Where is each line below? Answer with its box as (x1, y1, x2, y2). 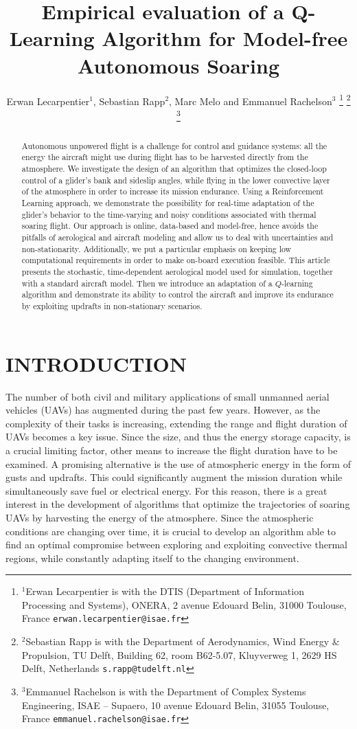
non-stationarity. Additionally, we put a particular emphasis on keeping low (21, 243, 292, 254)
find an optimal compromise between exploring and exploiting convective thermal (5, 537, 347, 552)
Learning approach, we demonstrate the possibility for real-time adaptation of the (21, 197, 314, 209)
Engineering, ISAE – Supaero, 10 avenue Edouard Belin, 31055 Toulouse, (21, 697, 330, 712)
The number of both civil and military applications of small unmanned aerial (5, 389, 330, 403)
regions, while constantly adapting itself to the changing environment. (5, 550, 299, 565)
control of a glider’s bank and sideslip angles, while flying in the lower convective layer (21, 174, 330, 186)
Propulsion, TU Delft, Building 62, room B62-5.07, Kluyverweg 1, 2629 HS (21, 647, 337, 662)
